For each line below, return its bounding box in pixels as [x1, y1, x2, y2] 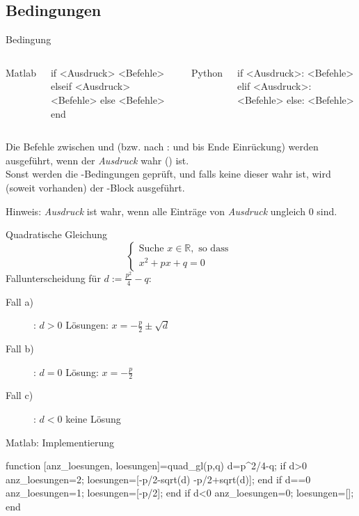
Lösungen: [65, 318, 109, 332]
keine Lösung [65, 412, 121, 425]
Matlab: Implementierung [6, 435, 115, 449]
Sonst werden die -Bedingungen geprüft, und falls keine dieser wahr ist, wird [6, 166, 331, 181]
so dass [198, 244, 229, 254]
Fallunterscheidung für [6, 270, 101, 285]
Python [191, 65, 223, 79]
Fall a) [6, 294, 33, 308]
